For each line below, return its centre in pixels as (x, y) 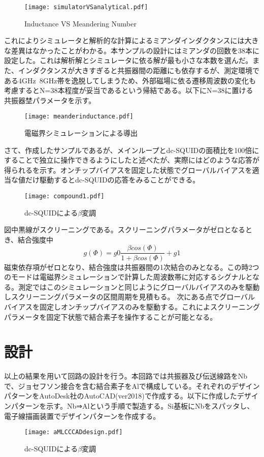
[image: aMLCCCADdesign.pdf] (74, 432)
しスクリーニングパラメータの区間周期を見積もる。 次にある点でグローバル (130, 297)
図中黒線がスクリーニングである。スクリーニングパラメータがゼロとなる (125, 230)
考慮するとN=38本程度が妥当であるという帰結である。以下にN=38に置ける (129, 90)
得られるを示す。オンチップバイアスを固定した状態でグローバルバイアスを (128, 170)
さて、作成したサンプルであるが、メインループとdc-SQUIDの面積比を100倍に (132, 150)
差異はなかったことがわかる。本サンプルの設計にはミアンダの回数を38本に (135, 50)
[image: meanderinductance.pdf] (79, 117)
